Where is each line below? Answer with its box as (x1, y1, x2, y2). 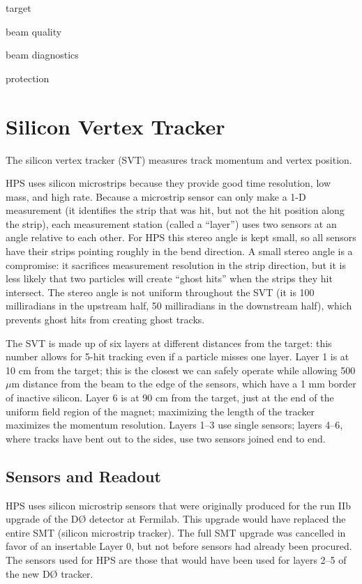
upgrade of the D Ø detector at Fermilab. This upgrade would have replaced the (6, 512, 346, 526)
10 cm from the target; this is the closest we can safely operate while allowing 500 (6, 362, 356, 377)
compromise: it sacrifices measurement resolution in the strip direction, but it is (6, 257, 347, 272)
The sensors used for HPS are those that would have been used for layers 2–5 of (6, 552, 347, 567)
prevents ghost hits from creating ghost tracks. (6, 312, 205, 327)
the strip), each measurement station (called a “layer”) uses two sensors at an (6, 216, 337, 231)
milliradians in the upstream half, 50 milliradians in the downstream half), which (6, 298, 352, 313)
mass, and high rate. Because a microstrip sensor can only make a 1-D (6, 189, 306, 203)
